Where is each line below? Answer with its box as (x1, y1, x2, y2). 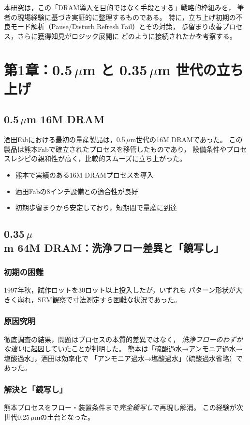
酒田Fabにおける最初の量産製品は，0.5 (4, 134, 125, 145)
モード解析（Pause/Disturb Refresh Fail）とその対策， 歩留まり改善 (10, 21, 222, 32)
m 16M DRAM (27, 112, 105, 127)
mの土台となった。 (34, 411, 94, 422)
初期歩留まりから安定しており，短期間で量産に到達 (15, 202, 177, 212)
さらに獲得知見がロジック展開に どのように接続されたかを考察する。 (17, 31, 236, 41)
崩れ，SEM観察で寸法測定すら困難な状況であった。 (17, 294, 181, 304)
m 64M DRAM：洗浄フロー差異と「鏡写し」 (4, 240, 224, 255)
